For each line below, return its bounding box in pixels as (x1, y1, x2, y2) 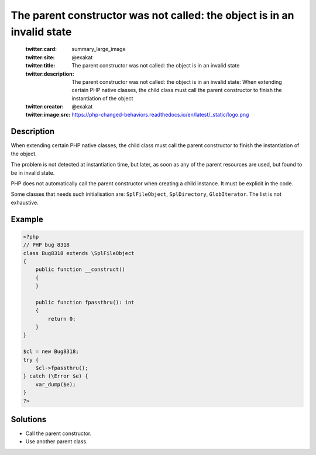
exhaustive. (11, 199, 39, 206)
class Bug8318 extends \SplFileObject (23, 250, 135, 256)
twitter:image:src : (25, 111, 71, 118)
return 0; (47, 315, 76, 322)
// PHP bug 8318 (23, 242, 70, 249)
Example (11, 214, 43, 224)
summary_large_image (71, 46, 126, 53)
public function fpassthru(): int (35, 299, 135, 305)
